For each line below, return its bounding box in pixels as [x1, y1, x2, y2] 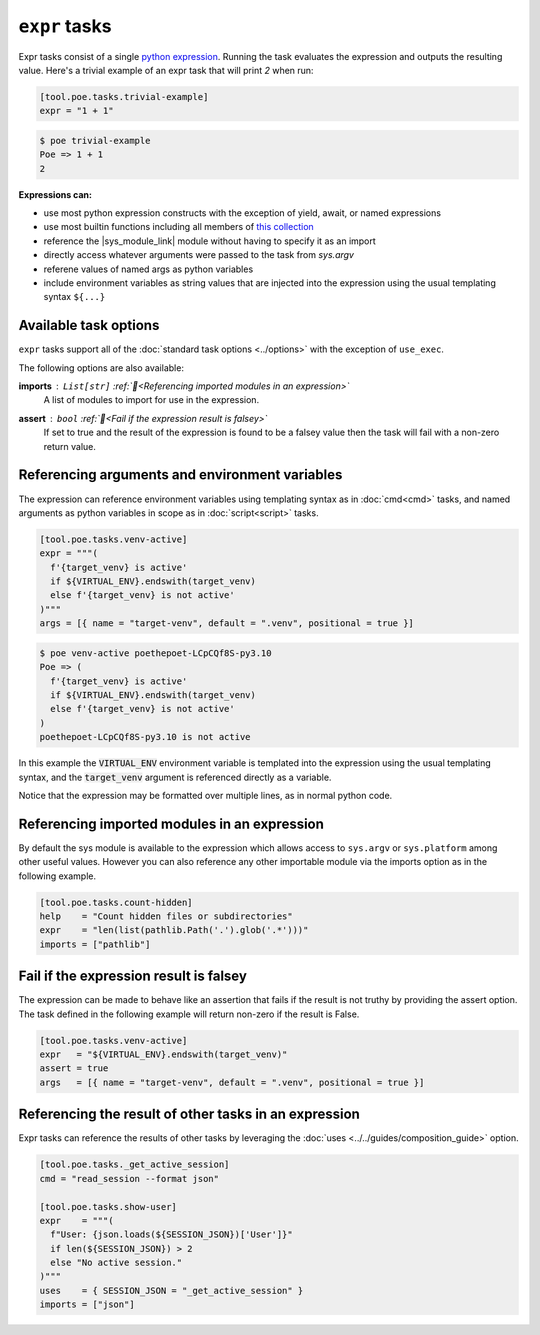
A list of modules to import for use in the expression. [43, 394, 260, 406]
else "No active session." [50, 1257, 183, 1269]
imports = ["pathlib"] [39, 938, 151, 950]
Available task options [18, 317, 160, 334]
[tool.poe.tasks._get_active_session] [39, 1159, 230, 1170]
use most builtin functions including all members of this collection [43, 221, 314, 233]
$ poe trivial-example [39, 135, 151, 146]
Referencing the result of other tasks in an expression [18, 1106, 360, 1123]
